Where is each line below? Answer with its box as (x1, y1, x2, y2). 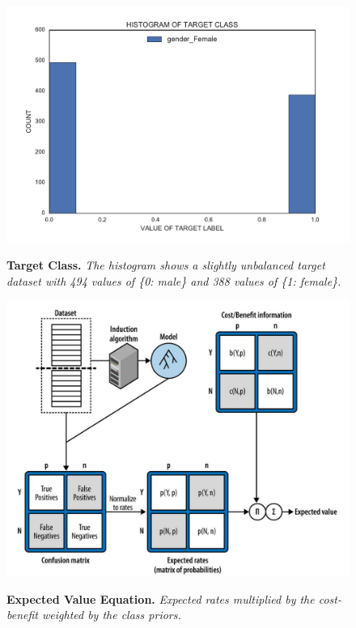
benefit (6, 606, 38, 623)
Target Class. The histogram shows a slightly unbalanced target (6, 257, 325, 274)
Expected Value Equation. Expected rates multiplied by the (6, 590, 315, 607)
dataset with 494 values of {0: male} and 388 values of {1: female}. (6, 272, 341, 289)
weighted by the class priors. (42, 606, 181, 623)
